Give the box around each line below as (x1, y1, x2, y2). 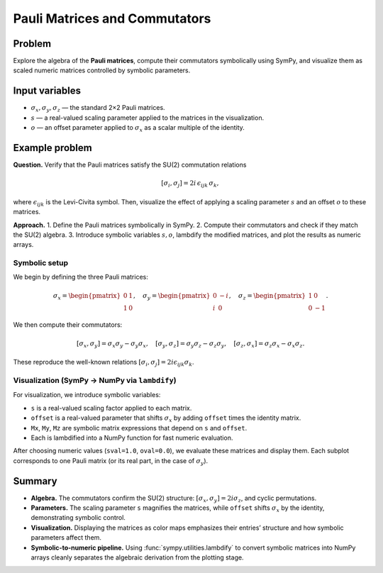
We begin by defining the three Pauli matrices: (13, 273, 148, 282)
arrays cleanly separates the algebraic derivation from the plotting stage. (30, 553, 244, 562)
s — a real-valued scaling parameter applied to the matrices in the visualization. (30, 113, 265, 122)
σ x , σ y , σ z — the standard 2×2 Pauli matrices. (30, 104, 166, 113)
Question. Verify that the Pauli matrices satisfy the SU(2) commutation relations (13, 160, 247, 169)
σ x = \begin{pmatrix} (53, 291, 121, 301)
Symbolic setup (13, 258, 69, 268)
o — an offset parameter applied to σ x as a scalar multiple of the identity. (30, 123, 245, 133)
